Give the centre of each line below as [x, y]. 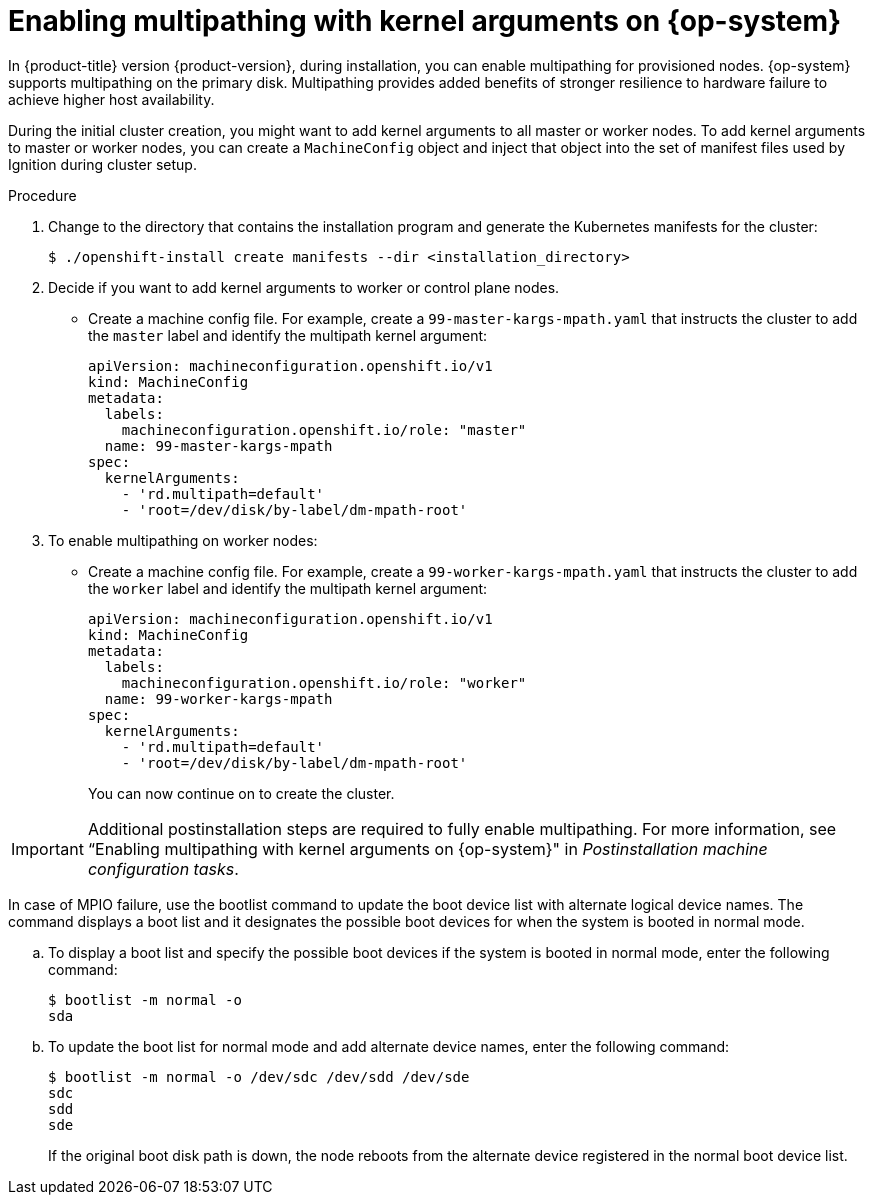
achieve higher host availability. [111, 99]
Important [47, 848]
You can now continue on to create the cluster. [241, 793]
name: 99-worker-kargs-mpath [218, 698]
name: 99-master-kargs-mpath [218, 445]
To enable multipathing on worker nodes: [183, 540]
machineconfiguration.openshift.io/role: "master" [324, 429]
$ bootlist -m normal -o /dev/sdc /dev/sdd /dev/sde [259, 1076]
